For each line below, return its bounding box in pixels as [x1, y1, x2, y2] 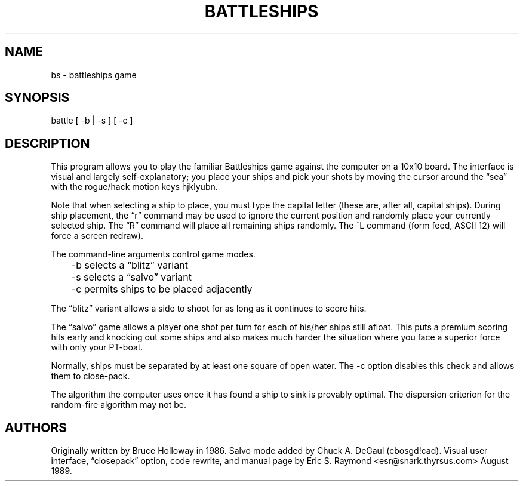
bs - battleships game [51, 69, 137, 80]
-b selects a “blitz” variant [71, 259, 188, 272]
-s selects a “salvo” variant [71, 271, 192, 284]
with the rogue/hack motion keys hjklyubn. [51, 182, 218, 192]
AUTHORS [5, 420, 67, 435]
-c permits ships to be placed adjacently [71, 283, 253, 296]
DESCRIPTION [5, 136, 90, 151]
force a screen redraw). [51, 230, 143, 241]
